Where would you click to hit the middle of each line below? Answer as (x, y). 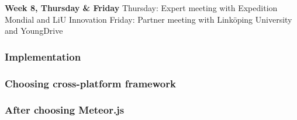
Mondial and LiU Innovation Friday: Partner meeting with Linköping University (148, 19)
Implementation (43, 56)
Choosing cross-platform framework (90, 83)
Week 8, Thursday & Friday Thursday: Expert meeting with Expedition (141, 8)
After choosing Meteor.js (65, 110)
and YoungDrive (34, 31)
